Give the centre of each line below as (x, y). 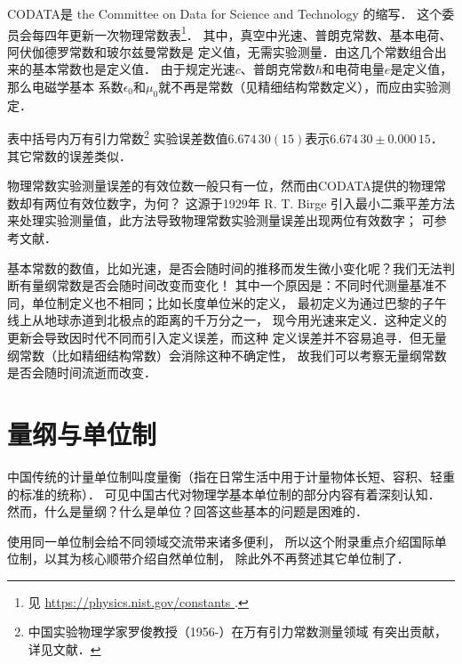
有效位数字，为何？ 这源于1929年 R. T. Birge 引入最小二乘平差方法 (262, 202)
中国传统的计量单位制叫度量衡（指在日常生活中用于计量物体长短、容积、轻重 (231, 476)
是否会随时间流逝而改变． (82, 372)
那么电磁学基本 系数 (65, 87)
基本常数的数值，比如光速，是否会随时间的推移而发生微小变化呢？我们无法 (225, 267)
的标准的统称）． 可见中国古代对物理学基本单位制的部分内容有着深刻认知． (224, 494)
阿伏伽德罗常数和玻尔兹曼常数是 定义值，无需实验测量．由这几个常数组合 (221, 51)
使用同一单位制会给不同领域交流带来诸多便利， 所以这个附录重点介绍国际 (221, 541)
